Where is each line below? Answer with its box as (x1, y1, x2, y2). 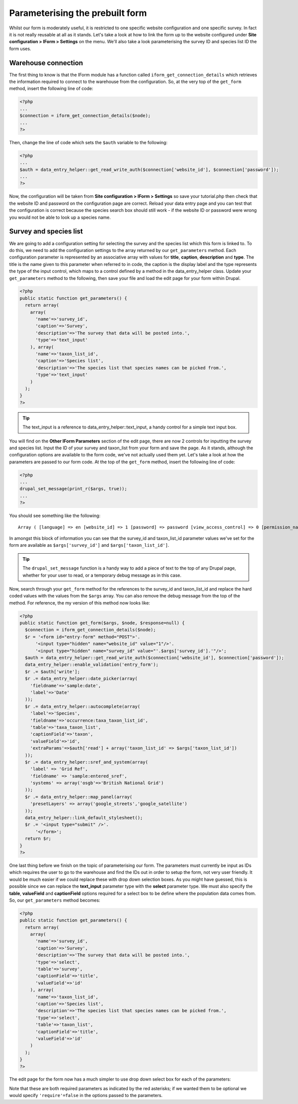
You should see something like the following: (9, 512, 101, 519)
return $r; (25, 836, 52, 842)
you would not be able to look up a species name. (9, 214, 111, 220)
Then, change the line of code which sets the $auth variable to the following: (9, 139, 168, 145)
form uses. (9, 45, 32, 52)
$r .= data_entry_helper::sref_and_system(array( (25, 759, 149, 765)
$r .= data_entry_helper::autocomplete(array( (25, 703, 141, 709)
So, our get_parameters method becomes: (9, 897, 100, 903)
